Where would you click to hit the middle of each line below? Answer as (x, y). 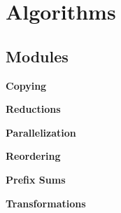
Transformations (46, 203)
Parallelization (41, 132)
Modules (37, 56)
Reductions (33, 109)
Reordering (33, 156)
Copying (26, 85)
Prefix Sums (36, 179)
